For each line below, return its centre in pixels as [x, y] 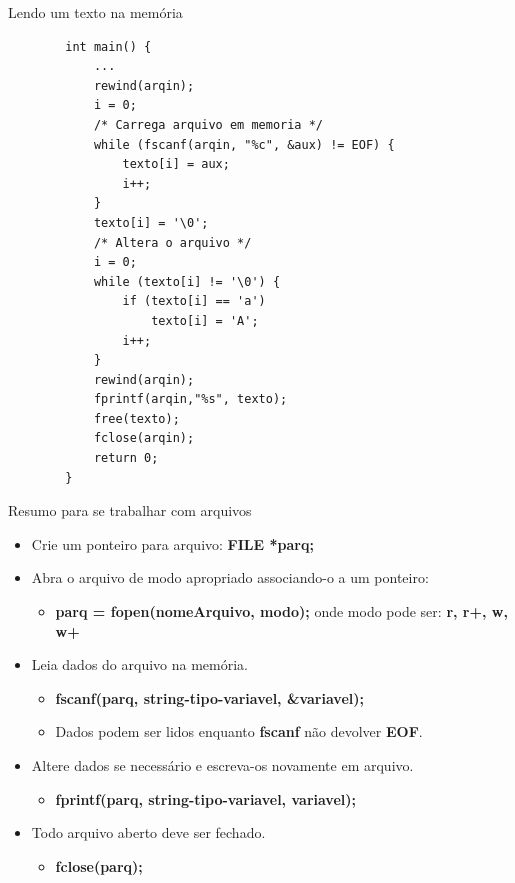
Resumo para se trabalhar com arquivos [130, 510]
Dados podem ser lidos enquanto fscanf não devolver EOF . [239, 731]
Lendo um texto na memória [95, 12]
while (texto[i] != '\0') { [187, 281]
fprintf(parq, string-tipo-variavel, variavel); [205, 798]
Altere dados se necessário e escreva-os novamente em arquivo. [222, 765]
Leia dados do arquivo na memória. [139, 664]
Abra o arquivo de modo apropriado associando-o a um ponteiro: [230, 577]
